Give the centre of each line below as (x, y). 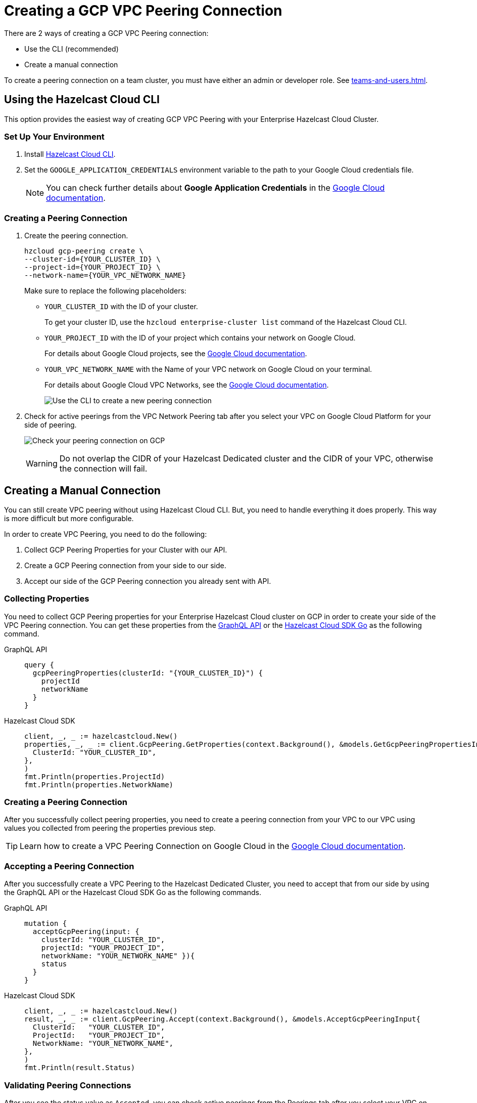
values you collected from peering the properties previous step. (110, 828)
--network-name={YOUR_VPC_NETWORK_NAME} (105, 275)
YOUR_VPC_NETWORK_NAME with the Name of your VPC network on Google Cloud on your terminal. (208, 369)
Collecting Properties (47, 599)
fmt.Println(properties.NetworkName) (99, 784)
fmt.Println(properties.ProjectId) (95, 776)
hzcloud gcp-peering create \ (84, 251)
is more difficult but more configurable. (69, 518)
